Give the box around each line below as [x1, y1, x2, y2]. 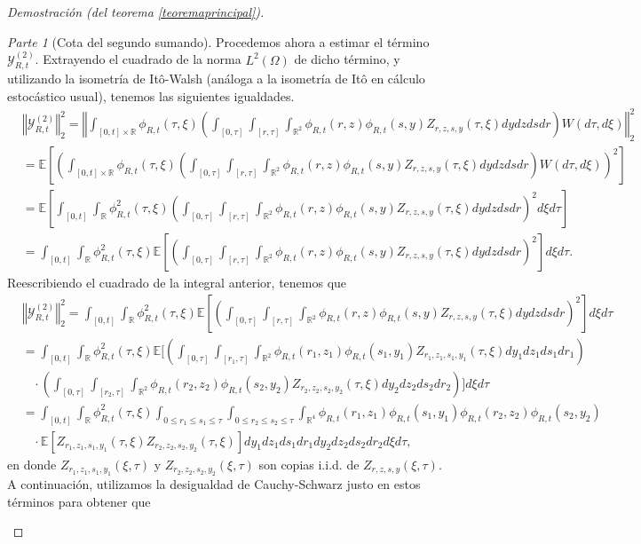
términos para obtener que [7, 492, 151, 510]
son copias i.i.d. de [258, 454, 360, 473]
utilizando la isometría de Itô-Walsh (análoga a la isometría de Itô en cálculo [7, 69, 425, 88]
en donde [7, 454, 57, 473]
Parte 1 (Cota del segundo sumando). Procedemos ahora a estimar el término [7, 32, 430, 51]
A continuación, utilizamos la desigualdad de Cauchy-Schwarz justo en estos [7, 475, 421, 493]
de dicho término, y [294, 50, 400, 68]
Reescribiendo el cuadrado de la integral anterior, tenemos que [7, 273, 347, 292]
